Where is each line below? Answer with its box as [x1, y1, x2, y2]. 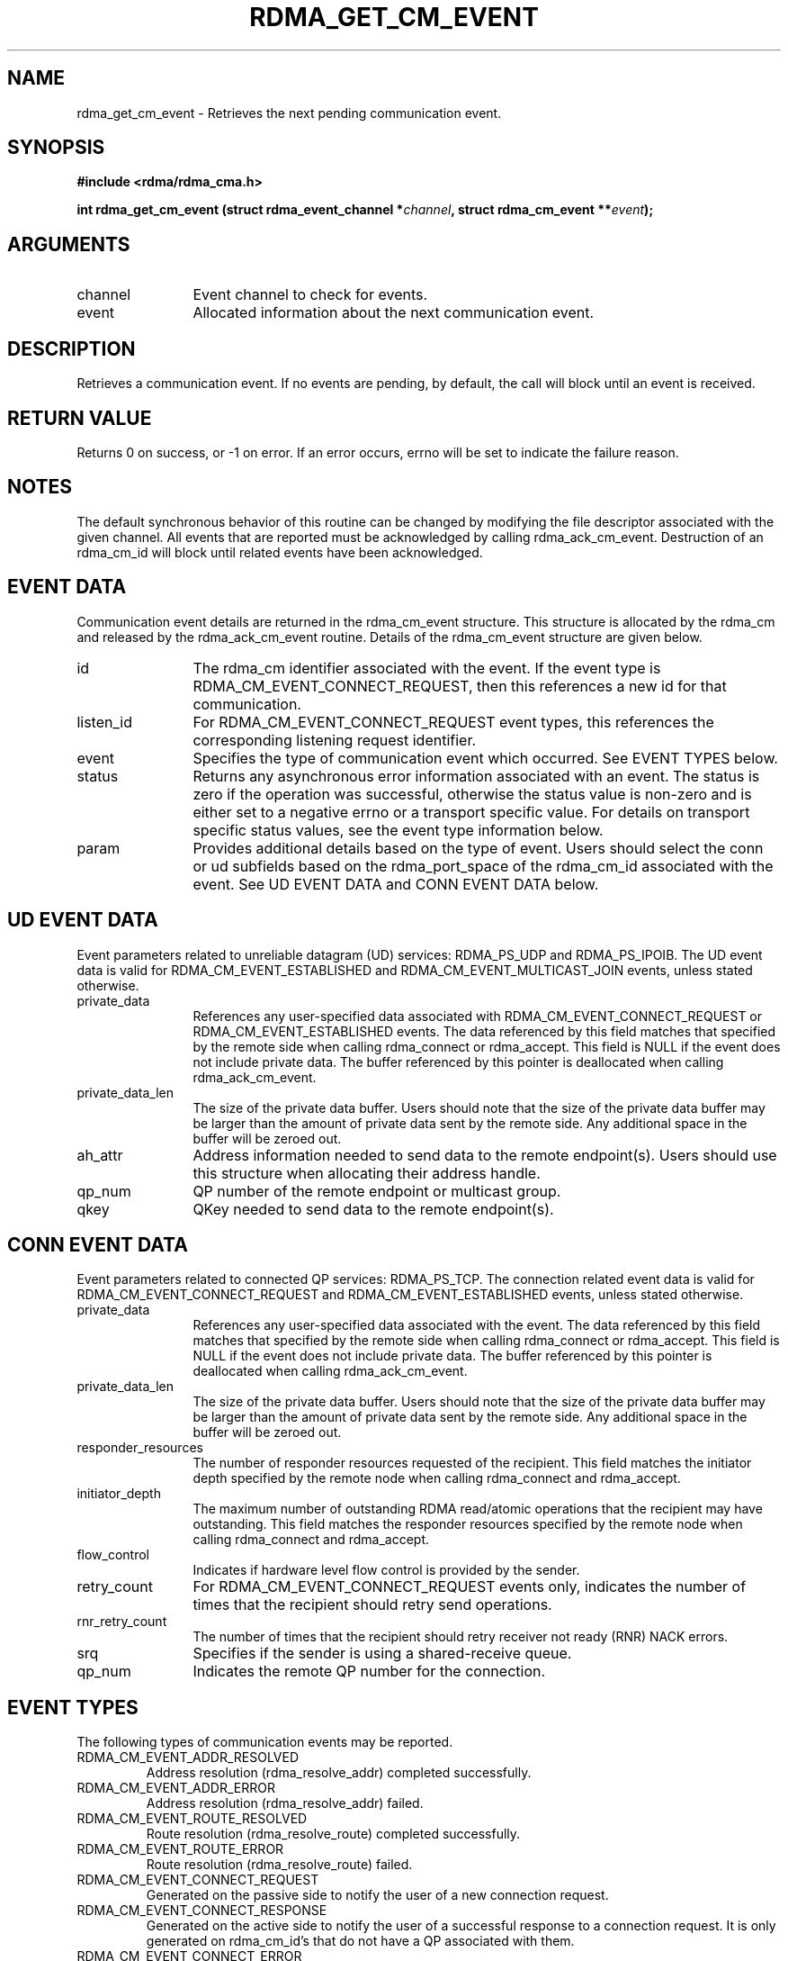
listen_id [76, 712, 132, 731]
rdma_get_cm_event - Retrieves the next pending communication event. [76, 104, 502, 121]
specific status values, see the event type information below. [193, 820, 604, 839]
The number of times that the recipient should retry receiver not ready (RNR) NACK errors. [193, 1629, 729, 1645]
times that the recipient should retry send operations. [193, 1595, 552, 1614]
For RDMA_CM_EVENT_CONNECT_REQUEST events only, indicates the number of [193, 1577, 747, 1596]
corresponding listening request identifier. [193, 730, 477, 749]
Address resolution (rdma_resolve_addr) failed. [146, 1795, 424, 1812]
